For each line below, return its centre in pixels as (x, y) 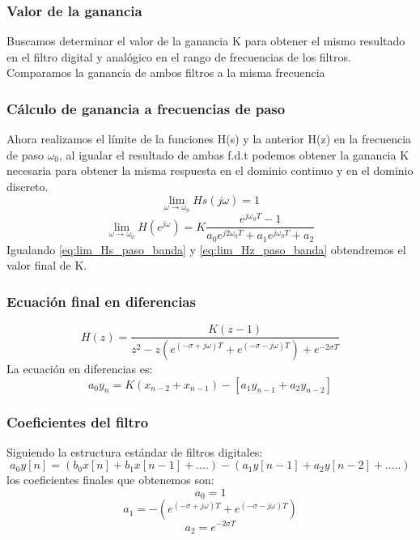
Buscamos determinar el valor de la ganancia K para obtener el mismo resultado (206, 41)
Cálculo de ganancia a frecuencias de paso (146, 108)
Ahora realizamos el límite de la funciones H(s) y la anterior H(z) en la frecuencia (209, 139)
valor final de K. (47, 265)
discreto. (28, 186)
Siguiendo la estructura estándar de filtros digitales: (135, 451)
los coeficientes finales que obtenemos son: (110, 480)
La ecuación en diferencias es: (80, 368)
